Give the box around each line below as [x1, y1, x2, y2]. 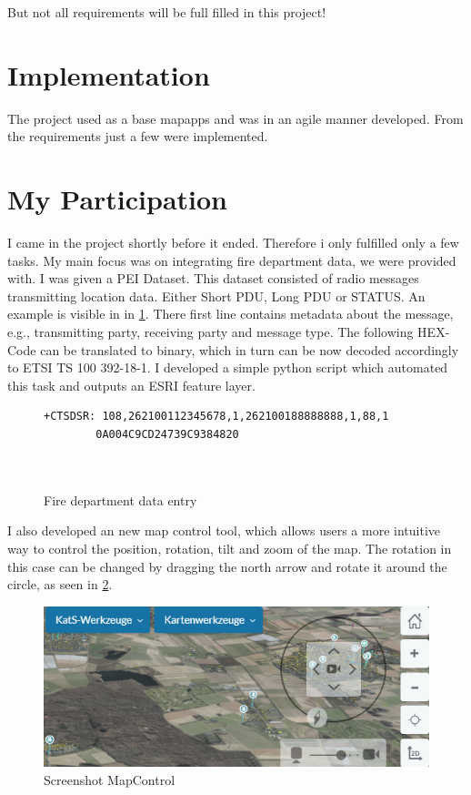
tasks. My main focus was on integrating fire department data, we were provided [7, 250, 456, 270]
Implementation [7, 56, 210, 93]
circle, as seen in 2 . [7, 575, 113, 594]
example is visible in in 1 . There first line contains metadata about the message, [7, 304, 454, 323]
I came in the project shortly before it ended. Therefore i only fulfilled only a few [7, 233, 459, 252]
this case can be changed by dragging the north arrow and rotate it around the [7, 556, 447, 576]
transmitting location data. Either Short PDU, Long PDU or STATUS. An [7, 286, 426, 305]
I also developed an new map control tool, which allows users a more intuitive [7, 521, 440, 540]
